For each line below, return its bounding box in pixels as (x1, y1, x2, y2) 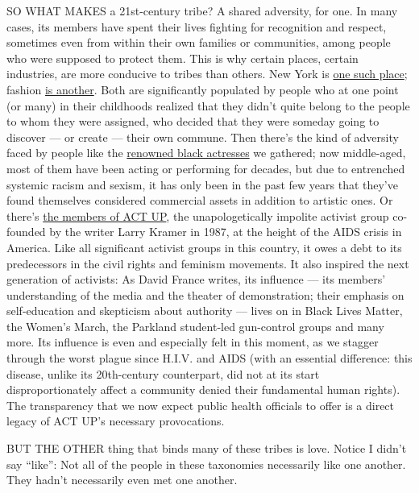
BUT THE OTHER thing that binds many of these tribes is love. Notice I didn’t (6, 440, 407, 457)
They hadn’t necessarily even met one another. (6, 471, 238, 488)
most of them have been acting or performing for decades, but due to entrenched (6, 159, 405, 176)
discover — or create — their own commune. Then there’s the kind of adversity (6, 128, 399, 145)
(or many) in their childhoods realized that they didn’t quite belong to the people (6, 97, 410, 114)
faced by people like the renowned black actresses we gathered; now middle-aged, (6, 144, 406, 161)
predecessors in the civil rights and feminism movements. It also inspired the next (6, 255, 409, 271)
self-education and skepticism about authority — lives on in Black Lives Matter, (6, 302, 403, 319)
